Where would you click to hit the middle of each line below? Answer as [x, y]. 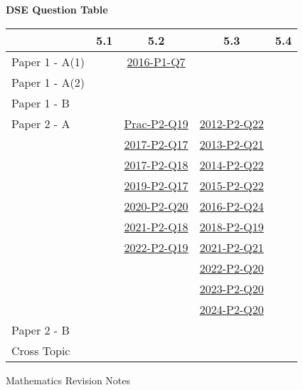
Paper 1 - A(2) [48, 82]
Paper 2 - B [41, 330]
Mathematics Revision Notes [68, 380]
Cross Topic [41, 350]
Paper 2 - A [41, 123]
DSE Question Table [57, 9]
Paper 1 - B [41, 102]
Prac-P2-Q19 [156, 123]
